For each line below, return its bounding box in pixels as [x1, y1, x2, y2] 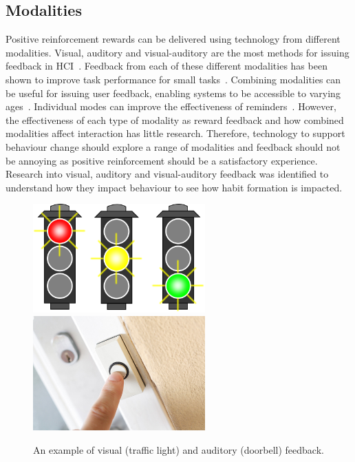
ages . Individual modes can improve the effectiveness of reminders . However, [6, 99, 336, 114]
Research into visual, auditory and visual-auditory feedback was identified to [6, 167, 329, 181]
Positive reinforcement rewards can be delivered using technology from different [6, 32, 341, 46]
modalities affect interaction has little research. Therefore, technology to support [6, 126, 345, 140]
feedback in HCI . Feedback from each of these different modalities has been [6, 59, 327, 73]
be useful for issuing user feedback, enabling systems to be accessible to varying [6, 85, 341, 100]
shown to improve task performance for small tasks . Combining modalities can [6, 72, 341, 86]
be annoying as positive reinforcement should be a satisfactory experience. [6, 153, 318, 167]
